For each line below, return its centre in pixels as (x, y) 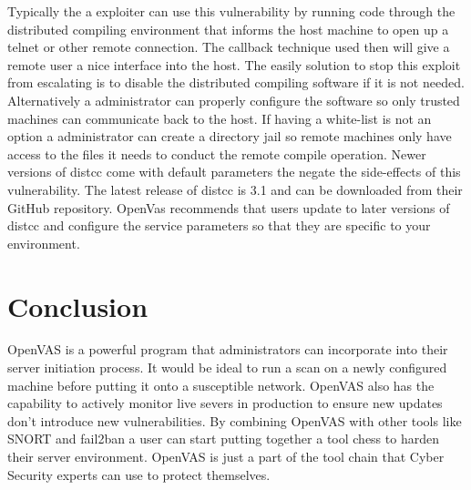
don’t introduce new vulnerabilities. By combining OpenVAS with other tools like (235, 420)
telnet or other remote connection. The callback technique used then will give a (229, 47)
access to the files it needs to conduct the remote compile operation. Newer (217, 153)
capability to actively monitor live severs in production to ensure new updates (225, 403)
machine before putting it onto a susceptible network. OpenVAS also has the (221, 385)
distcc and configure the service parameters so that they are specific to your (219, 225)
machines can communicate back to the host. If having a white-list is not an (220, 118)
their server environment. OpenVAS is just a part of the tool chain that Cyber (226, 456)
